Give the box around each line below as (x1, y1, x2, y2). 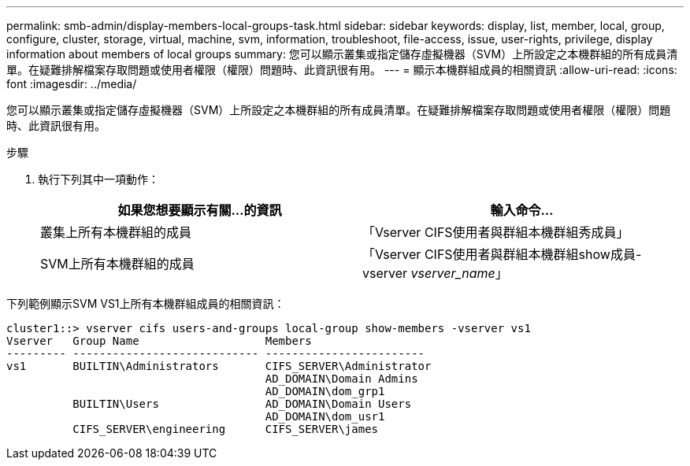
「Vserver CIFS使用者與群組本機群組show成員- (362, 246, 642, 262)
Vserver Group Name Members (6, 335, 312, 347)
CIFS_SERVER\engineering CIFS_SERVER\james (72, 423, 379, 435)
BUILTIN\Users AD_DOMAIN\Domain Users (72, 398, 412, 410)
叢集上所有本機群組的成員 (40, 224, 192, 240)
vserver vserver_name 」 (362, 265, 508, 281)
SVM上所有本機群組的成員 (40, 256, 195, 272)
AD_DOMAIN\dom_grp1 (265, 385, 385, 398)
